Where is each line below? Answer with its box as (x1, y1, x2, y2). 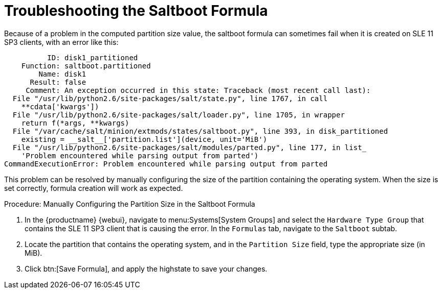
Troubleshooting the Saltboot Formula (4, 2, 268, 19)
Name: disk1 (38, 69, 86, 78)
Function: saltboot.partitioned (21, 61, 151, 70)
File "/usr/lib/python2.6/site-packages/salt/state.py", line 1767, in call (12, 94, 328, 103)
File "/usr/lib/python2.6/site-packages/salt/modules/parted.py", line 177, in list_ (12, 143, 367, 152)
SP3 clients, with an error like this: (4, 37, 119, 46)
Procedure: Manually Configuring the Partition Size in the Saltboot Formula (4, 199, 255, 208)
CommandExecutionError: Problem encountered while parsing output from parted (4, 159, 328, 168)
